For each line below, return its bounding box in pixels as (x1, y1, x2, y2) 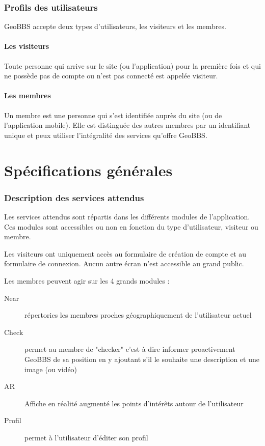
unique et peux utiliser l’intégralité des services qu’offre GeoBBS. (4, 129, 207, 140)
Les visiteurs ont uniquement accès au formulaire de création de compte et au (4, 248, 247, 259)
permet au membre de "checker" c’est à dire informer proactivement (24, 344, 235, 354)
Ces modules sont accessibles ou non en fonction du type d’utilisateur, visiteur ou (4, 221, 258, 232)
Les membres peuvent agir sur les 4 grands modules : (4, 275, 170, 286)
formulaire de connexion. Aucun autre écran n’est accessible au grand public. (4, 258, 244, 269)
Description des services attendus (4, 191, 144, 204)
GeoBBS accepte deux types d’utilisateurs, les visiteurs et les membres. (4, 21, 226, 32)
